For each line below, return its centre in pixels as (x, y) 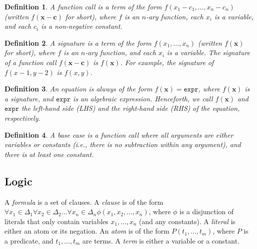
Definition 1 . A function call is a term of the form (83, 6)
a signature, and (29, 98)
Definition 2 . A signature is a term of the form (78, 42)
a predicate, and (29, 240)
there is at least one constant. (49, 154)
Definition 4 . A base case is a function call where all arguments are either (119, 134)
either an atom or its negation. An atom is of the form (87, 231)
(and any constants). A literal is (187, 221)
